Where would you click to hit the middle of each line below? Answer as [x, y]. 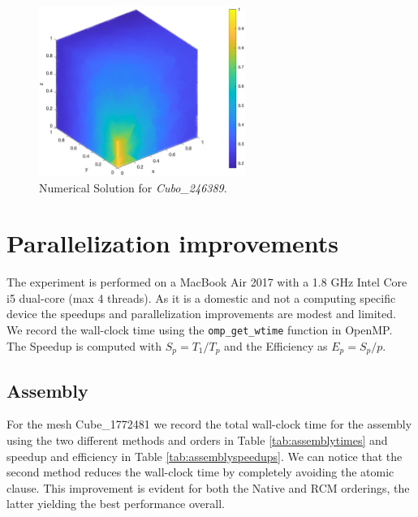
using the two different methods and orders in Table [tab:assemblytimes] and [197, 439]
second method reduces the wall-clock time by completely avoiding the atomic [200, 472]
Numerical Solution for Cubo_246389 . [133, 187]
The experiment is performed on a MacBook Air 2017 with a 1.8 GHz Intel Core [207, 282]
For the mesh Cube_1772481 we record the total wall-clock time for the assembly [209, 424]
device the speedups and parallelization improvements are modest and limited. [201, 314]
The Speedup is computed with [84, 345]
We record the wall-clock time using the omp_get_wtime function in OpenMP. [200, 330]
